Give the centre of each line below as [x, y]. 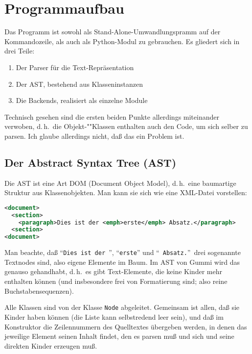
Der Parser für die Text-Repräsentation [75, 67]
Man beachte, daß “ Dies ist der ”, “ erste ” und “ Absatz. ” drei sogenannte [123, 252]
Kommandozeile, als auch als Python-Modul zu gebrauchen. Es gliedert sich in [122, 41]
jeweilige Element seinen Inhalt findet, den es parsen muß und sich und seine [119, 336]
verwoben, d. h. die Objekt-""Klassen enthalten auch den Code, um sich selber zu [126, 126]
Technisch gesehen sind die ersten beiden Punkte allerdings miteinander [112, 116]
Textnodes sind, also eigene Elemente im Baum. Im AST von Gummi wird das [122, 262]
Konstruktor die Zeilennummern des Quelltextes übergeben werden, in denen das [126, 326]
